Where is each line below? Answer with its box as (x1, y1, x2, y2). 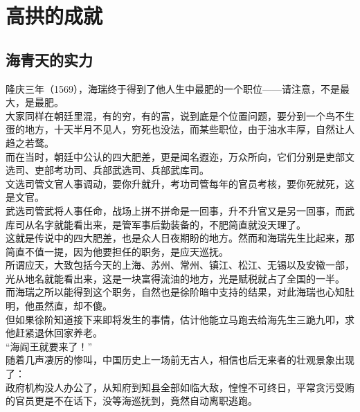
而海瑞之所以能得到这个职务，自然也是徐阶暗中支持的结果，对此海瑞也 (6, 285, 325, 299)
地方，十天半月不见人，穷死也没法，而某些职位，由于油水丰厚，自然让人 (24, 122, 354, 136)
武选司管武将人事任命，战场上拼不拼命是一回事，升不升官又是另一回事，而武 (6, 203, 354, 217)
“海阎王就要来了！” (6, 339, 93, 353)
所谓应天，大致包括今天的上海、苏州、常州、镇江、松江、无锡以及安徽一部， (6, 258, 354, 272)
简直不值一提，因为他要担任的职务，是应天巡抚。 (6, 244, 228, 258)
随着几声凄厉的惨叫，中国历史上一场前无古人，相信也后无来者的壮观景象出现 (6, 352, 354, 367)
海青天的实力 (6, 48, 93, 70)
